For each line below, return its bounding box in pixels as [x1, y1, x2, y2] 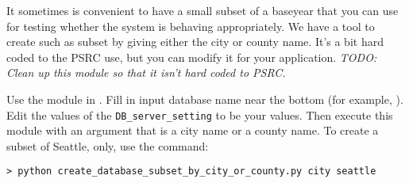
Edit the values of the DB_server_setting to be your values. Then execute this [6, 106, 393, 123]
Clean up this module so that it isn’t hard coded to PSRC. [6, 64, 286, 81]
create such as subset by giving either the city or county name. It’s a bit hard [6, 33, 384, 50]
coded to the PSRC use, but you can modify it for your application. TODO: [6, 48, 377, 65]
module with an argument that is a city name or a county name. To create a [6, 122, 379, 139]
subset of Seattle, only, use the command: [6, 137, 209, 154]
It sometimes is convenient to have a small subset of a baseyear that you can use [6, 2, 399, 18]
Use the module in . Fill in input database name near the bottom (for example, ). [6, 90, 403, 107]
